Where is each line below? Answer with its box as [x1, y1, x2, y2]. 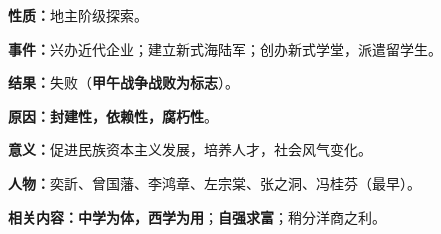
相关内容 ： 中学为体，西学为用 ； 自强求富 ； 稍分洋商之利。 [8, 206, 386, 227]
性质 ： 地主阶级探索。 [8, 5, 148, 25]
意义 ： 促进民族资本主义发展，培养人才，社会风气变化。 [8, 139, 372, 160]
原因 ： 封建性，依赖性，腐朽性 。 [8, 105, 218, 126]
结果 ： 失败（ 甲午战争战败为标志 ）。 [8, 72, 239, 93]
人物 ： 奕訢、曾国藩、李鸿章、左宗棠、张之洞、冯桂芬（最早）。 [8, 172, 421, 193]
